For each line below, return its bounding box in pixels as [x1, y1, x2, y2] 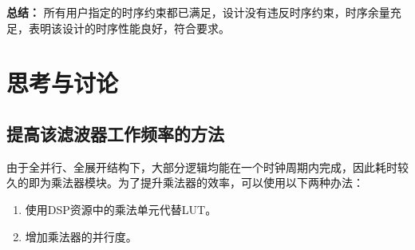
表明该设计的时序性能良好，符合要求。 [28, 19, 230, 36]
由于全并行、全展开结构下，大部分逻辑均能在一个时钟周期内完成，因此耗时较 [6, 158, 409, 175]
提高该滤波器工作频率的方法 [6, 121, 224, 145]
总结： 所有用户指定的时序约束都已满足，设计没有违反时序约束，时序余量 [6, 4, 390, 20]
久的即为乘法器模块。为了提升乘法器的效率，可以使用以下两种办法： [6, 174, 364, 191]
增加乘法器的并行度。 [25, 228, 137, 244]
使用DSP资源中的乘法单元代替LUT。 [25, 200, 217, 217]
